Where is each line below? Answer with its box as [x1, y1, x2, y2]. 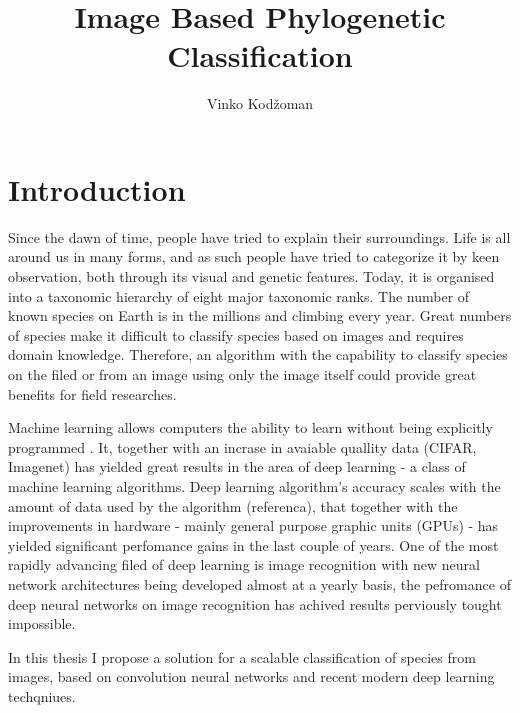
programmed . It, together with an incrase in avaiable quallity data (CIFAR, [8, 436, 477, 457]
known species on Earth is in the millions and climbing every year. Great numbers [8, 305, 512, 326]
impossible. [8, 613, 76, 634]
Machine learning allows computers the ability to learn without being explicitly [8, 417, 493, 438]
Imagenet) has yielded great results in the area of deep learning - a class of [8, 456, 466, 477]
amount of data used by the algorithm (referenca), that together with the [8, 495, 458, 516]
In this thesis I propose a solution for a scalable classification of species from [8, 646, 476, 667]
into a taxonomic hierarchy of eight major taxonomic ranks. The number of [8, 285, 470, 306]
